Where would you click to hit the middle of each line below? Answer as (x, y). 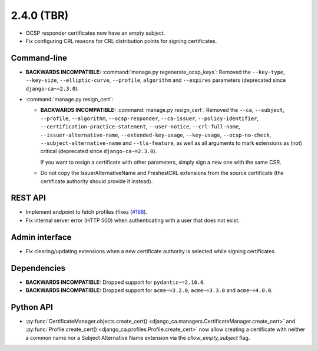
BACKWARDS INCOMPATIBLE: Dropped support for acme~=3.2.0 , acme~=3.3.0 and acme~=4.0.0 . (149, 290)
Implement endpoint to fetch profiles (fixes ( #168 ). (86, 212)
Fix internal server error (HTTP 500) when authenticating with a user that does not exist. (132, 220)
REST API (29, 198)
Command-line (39, 58)
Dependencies (38, 268)
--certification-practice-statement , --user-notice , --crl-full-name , (140, 127)
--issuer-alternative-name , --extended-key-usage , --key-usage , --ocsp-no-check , (156, 135)
